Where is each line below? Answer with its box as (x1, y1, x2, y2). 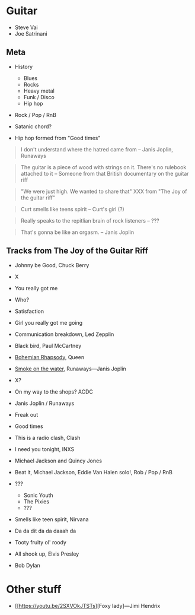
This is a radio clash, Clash (14, 434, 81, 441)
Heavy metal (23, 87, 55, 94)
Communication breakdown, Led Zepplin (14, 331, 114, 338)
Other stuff (6, 582, 62, 596)
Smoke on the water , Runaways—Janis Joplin (14, 365, 126, 372)
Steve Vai (14, 24, 39, 31)
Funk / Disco (23, 93, 55, 100)
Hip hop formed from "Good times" (14, 134, 101, 141)
